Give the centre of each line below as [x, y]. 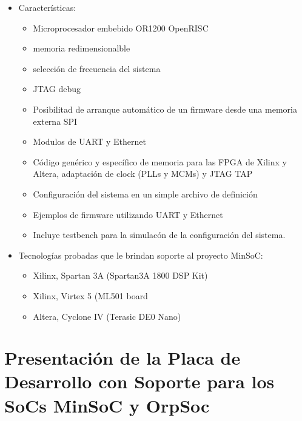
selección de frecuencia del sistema [97, 68]
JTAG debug [57, 89]
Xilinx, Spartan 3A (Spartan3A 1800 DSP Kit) [120, 275]
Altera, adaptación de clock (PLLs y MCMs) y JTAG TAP [143, 174]
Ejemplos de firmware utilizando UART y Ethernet [128, 214]
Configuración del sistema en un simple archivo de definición [145, 194]
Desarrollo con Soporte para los [139, 381]
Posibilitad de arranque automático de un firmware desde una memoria [165, 109]
